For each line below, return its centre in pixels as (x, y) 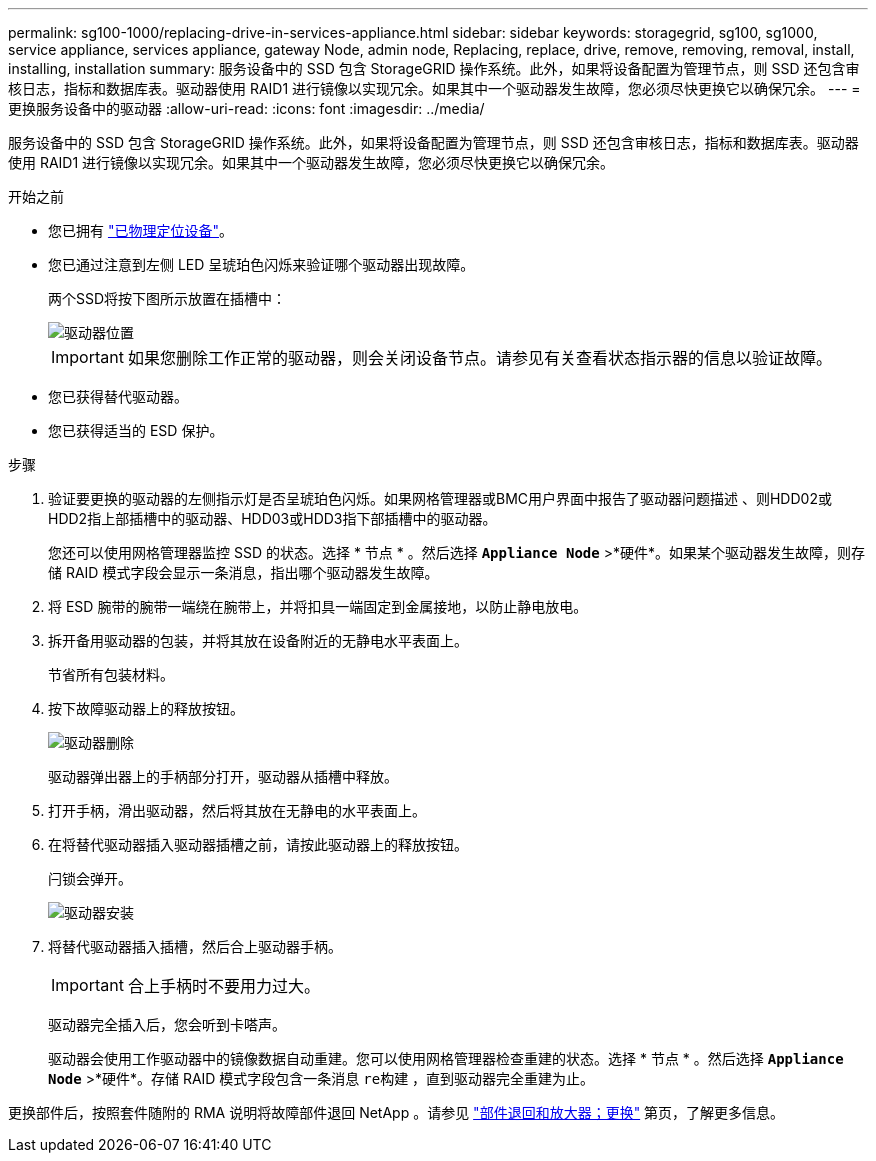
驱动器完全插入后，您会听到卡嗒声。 (167, 1024)
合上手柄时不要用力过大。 (223, 986)
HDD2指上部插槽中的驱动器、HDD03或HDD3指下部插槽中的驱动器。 (272, 518)
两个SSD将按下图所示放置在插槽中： (167, 298)
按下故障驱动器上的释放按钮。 (146, 708)
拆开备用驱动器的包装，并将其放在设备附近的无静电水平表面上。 (258, 640)
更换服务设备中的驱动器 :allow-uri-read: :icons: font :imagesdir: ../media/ (246, 108)
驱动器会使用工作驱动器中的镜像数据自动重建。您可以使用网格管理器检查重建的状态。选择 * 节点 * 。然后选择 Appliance (446, 1058)
